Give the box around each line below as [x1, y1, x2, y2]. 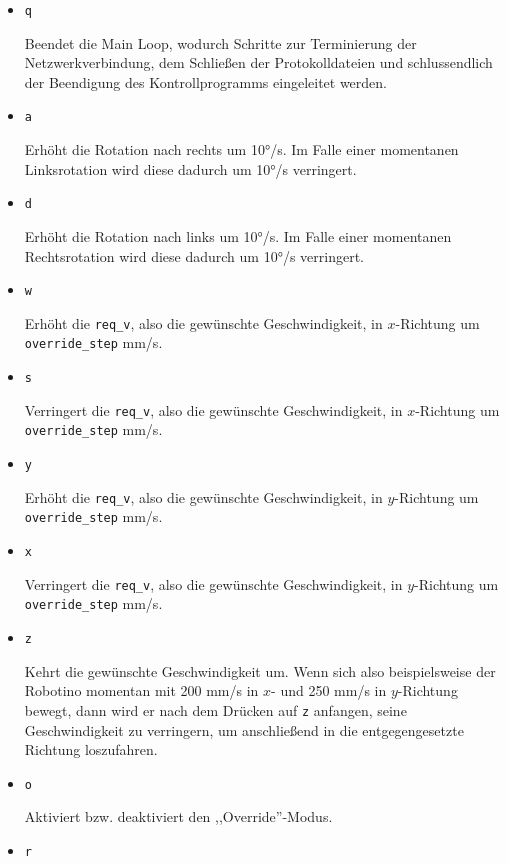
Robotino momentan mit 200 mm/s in [24, 680, 259, 701]
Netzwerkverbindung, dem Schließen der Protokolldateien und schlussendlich [24, 52, 493, 73]
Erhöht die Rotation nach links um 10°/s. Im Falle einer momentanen [24, 225, 452, 246]
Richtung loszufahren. [24, 739, 158, 760]
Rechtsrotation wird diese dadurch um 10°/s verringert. [24, 245, 364, 266]
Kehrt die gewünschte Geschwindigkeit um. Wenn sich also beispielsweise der [24, 660, 496, 681]
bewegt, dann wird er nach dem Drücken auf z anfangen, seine [24, 699, 407, 720]
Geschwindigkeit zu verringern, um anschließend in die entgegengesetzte [24, 719, 464, 740]
